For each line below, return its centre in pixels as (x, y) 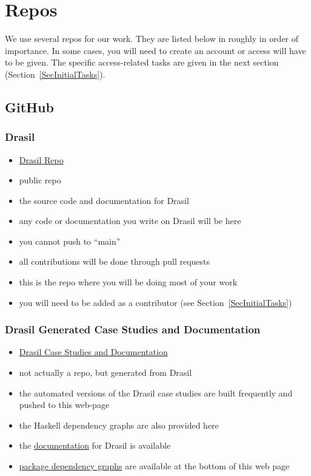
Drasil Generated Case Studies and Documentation (133, 329)
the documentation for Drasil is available (95, 445)
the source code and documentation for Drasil (104, 200)
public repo (40, 180)
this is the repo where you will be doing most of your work (128, 282)
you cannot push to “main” (70, 241)
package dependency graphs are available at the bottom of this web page (154, 466)
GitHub (29, 107)
